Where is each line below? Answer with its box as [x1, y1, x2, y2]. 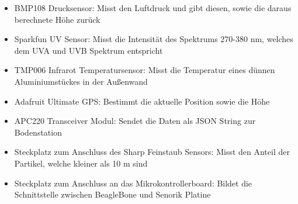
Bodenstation [14, 126, 62, 138]
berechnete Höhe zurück [14, 13, 101, 25]
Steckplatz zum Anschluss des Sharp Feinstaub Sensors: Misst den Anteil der [14, 146, 290, 158]
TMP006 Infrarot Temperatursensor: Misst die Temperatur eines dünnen [14, 64, 275, 76]
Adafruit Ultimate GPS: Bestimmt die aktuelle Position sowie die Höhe [14, 95, 270, 107]
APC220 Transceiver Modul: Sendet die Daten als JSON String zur [14, 115, 256, 127]
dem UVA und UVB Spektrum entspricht [14, 44, 163, 56]
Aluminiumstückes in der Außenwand [14, 75, 148, 87]
